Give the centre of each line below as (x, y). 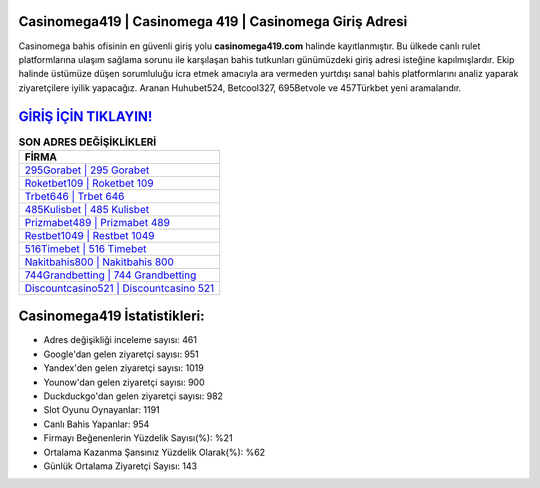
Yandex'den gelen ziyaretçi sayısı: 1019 (123, 368)
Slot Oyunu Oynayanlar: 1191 (101, 410)
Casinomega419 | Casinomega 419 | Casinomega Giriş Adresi (213, 21)
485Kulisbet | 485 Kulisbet (87, 209)
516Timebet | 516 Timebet (85, 248)
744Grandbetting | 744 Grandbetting (110, 275)
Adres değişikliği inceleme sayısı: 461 (120, 340)
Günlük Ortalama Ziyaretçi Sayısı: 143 (120, 466)
